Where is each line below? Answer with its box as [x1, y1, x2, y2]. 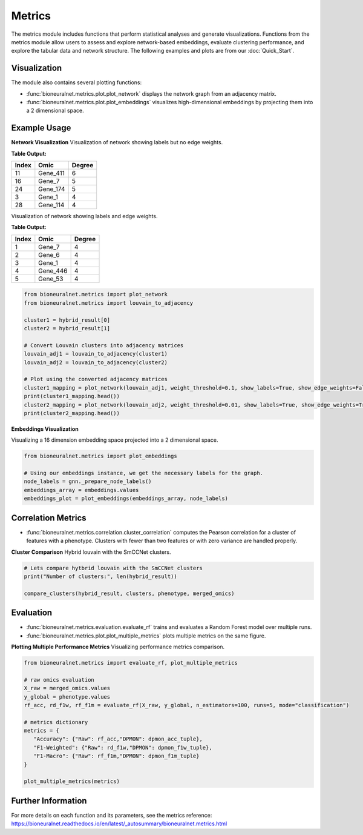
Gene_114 [38, 201, 65, 209]
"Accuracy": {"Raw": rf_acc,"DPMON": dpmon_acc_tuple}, [33, 736, 203, 742]
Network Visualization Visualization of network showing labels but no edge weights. [11, 139, 223, 146]
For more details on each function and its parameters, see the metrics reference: [11, 811, 212, 819]
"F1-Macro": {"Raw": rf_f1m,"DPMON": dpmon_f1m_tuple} [33, 753, 200, 760]
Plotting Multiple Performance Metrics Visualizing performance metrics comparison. [11, 643, 225, 650]
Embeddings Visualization [11, 425, 79, 433]
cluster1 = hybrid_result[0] [24, 316, 111, 324]
